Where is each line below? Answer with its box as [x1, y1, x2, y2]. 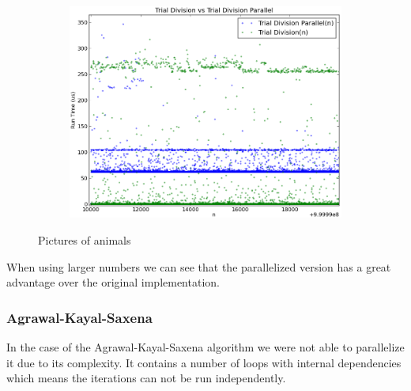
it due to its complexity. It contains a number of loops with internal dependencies [6, 354, 402, 370]
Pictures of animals [38, 231, 131, 248]
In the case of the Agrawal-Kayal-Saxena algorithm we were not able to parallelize [6, 338, 405, 355]
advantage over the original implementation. [6, 274, 220, 290]
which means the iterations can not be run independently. [6, 370, 286, 386]
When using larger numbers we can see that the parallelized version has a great [6, 258, 391, 275]
